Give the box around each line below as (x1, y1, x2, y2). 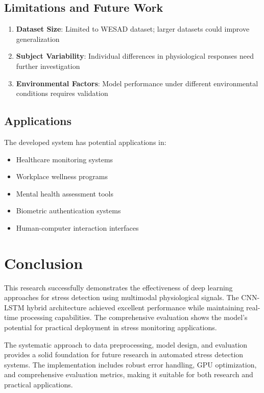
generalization (16, 33, 60, 44)
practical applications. (4, 379, 73, 389)
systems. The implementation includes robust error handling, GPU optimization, (4, 359, 257, 370)
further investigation (16, 60, 80, 71)
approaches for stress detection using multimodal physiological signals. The (4, 292, 239, 303)
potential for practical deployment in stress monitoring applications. (4, 322, 217, 333)
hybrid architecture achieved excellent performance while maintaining (27, 302, 244, 312)
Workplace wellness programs (16, 171, 108, 182)
